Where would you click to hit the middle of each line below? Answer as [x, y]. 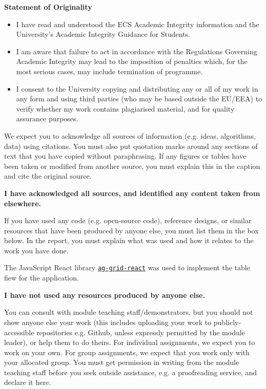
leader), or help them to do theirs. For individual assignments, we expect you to [130, 342]
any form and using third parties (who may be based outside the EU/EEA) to [139, 99]
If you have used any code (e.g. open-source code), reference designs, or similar [128, 220]
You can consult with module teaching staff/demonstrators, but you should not [129, 312]
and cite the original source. [48, 176]
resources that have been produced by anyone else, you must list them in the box [131, 230]
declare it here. [28, 382]
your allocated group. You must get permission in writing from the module [122, 362]
